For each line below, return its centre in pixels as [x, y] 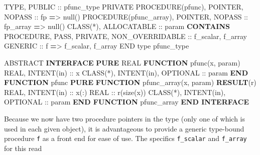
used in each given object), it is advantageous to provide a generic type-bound [124, 128]
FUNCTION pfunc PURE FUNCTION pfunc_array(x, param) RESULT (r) [130, 82]
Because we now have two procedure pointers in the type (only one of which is [124, 118]
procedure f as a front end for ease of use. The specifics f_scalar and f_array [125, 138]
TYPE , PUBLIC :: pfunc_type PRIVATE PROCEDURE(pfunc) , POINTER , [124, 6]
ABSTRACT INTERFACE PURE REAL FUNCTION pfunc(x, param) [122, 62]
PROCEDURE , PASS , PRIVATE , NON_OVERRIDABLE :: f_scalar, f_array [125, 36]
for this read [23, 148]
